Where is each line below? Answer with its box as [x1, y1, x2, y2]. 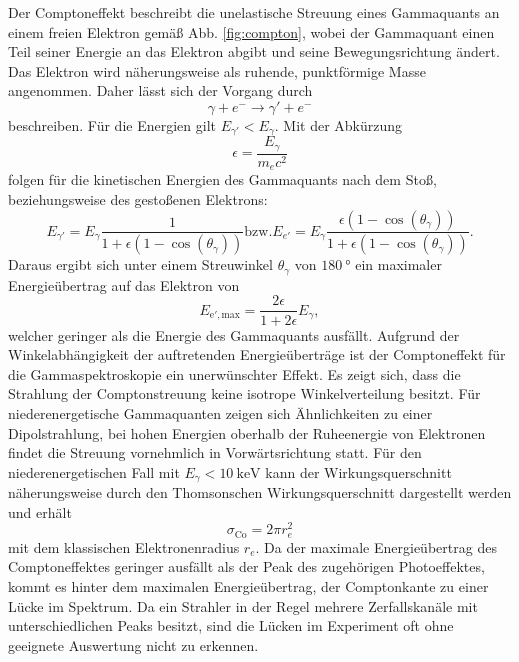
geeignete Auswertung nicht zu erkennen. [8, 634, 259, 655]
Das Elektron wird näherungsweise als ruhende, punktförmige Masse [8, 60, 426, 81]
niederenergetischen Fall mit [8, 461, 180, 482]
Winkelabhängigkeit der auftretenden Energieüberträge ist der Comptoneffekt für [8, 344, 506, 365]
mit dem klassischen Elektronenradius [8, 536, 240, 557]
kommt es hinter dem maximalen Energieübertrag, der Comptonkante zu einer [8, 576, 489, 597]
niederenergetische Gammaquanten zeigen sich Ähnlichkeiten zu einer [8, 402, 433, 423]
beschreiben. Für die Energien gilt [8, 114, 216, 135]
